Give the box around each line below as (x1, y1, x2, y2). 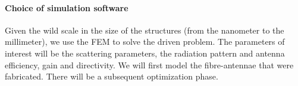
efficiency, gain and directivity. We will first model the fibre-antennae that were (5, 58, 294, 71)
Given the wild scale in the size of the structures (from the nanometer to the (5, 24, 284, 36)
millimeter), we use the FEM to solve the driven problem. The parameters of (5, 35, 285, 48)
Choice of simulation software (5, 1, 128, 14)
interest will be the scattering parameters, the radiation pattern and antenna (5, 47, 285, 59)
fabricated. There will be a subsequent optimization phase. (5, 70, 218, 82)
